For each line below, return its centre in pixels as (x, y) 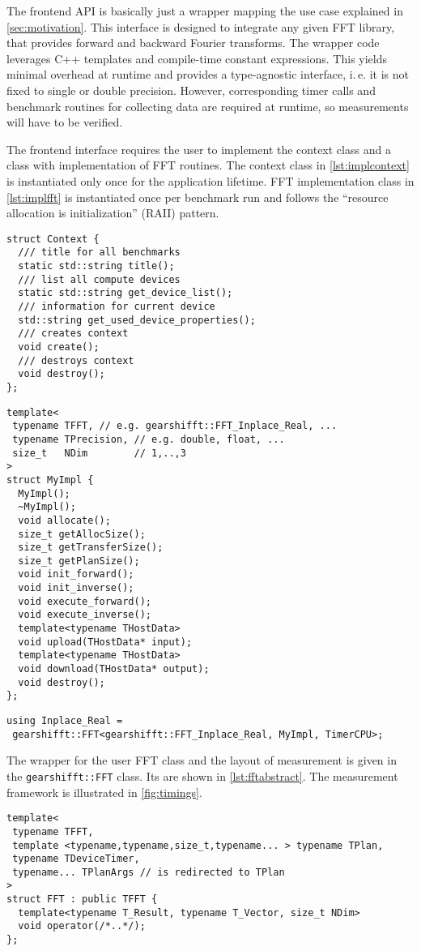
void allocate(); (64, 520)
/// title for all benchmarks (99, 253)
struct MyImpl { (50, 480)
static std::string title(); (96, 266)
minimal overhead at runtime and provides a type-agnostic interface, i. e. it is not (208, 74)
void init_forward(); (76, 574)
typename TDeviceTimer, (76, 859)
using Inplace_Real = (65, 721)
